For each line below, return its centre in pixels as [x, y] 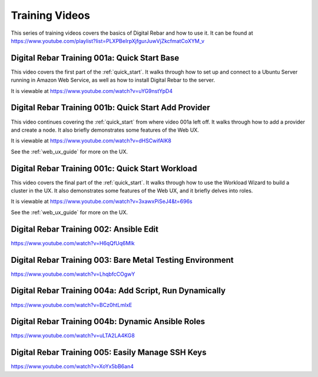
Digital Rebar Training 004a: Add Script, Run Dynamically [118, 291]
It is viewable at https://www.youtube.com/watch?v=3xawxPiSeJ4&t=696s [102, 201]
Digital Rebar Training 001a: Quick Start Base [95, 58]
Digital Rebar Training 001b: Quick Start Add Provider [110, 108]
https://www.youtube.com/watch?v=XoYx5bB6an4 [72, 366]
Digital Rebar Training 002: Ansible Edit [85, 229]
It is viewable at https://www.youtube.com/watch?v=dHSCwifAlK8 [91, 141]
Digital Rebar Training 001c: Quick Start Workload [104, 169]
